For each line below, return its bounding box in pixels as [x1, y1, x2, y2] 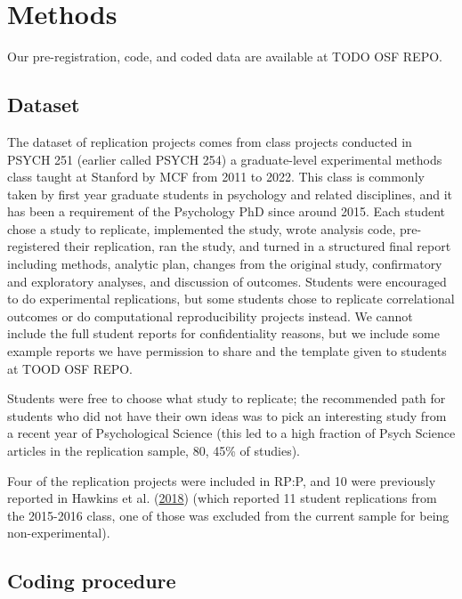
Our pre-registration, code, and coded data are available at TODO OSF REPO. [7, 47, 442, 66]
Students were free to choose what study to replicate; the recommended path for [7, 389, 446, 408]
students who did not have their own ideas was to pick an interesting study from [7, 406, 447, 425]
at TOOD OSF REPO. [7, 359, 133, 377]
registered [7, 237, 61, 255]
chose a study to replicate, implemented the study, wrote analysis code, [7, 219, 396, 238]
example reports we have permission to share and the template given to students [7, 342, 447, 360]
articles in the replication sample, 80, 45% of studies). [7, 441, 300, 460]
